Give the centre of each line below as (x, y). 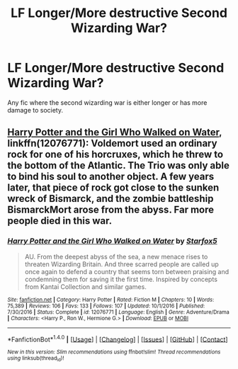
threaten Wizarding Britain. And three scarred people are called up (122, 264)
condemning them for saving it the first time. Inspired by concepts (121, 279)
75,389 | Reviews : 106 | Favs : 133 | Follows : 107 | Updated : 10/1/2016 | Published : (106, 306)
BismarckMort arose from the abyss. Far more (111, 210)
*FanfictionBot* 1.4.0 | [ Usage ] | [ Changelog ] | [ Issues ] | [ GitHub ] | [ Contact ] (118, 339)
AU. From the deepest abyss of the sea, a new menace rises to (116, 256)
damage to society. (35, 110)
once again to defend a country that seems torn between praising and (127, 271)
